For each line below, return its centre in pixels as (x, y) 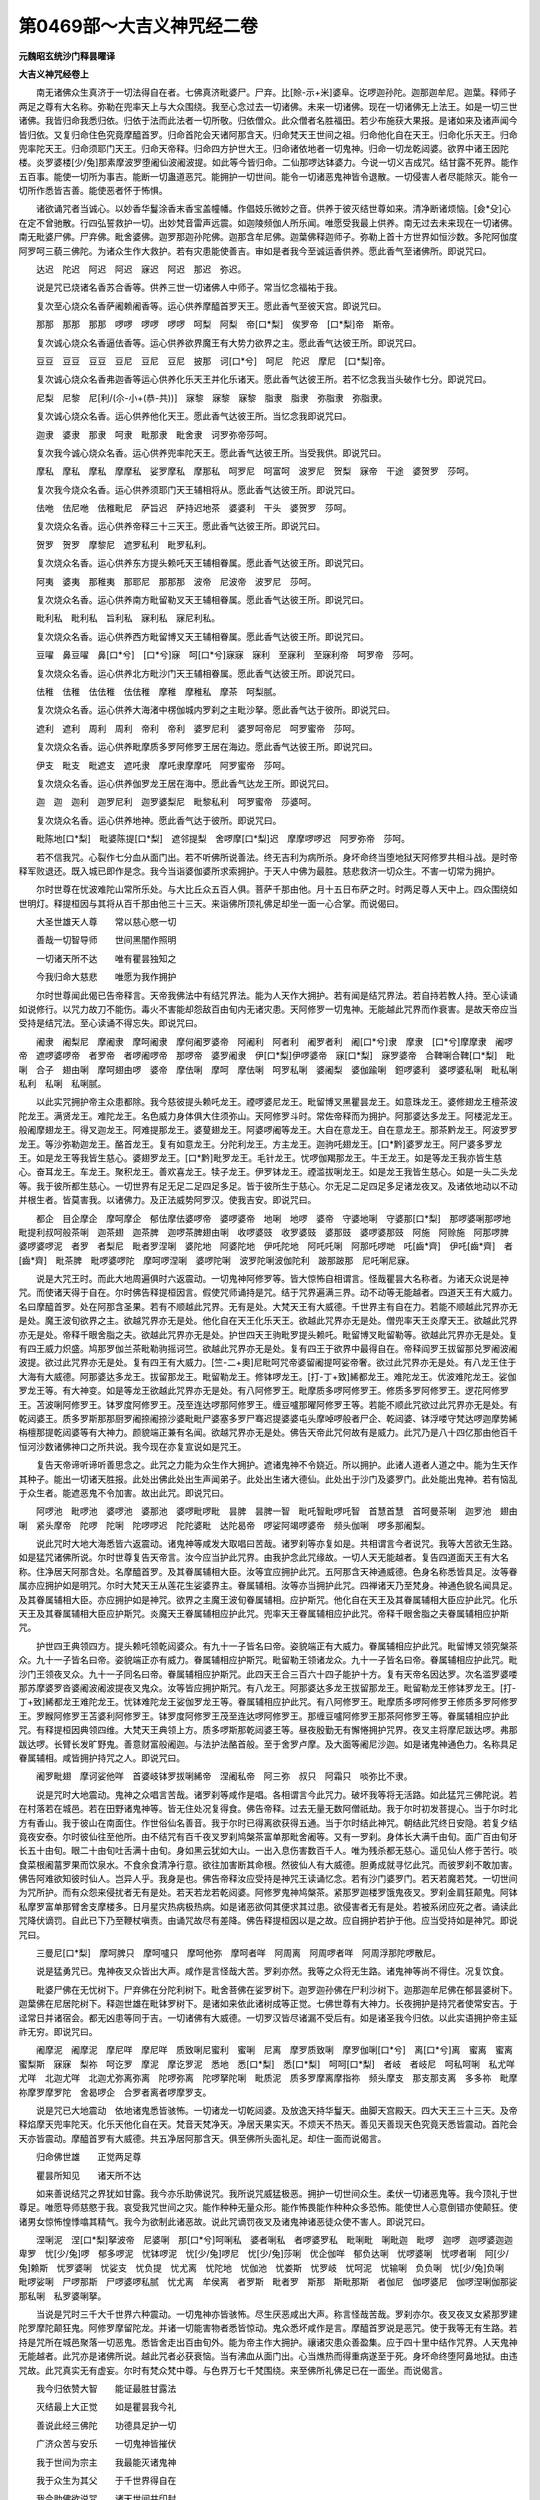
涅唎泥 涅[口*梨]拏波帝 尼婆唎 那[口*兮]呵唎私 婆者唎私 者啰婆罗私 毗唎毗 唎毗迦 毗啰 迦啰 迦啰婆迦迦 (274, 2240)
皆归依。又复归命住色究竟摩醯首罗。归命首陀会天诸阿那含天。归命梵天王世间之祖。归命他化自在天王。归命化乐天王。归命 (268, 134)
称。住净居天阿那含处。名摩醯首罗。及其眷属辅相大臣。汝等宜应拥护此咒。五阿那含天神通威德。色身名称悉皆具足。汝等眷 (268, 1571)
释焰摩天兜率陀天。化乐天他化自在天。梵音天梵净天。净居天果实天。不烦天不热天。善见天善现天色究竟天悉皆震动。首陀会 (268, 2124)
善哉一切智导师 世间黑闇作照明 (106, 940)
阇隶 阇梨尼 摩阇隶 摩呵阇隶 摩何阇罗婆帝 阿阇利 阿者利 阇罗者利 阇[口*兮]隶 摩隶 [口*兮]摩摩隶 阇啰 (274, 1041)
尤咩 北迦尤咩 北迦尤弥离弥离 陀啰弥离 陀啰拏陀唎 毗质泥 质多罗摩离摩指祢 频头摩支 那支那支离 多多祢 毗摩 (268, 2078)
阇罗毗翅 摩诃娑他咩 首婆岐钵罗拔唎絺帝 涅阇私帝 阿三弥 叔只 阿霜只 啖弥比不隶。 (224, 1776)
